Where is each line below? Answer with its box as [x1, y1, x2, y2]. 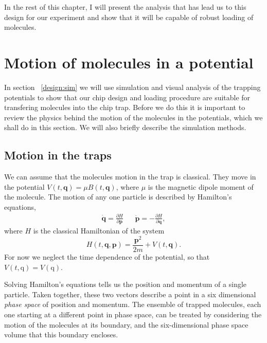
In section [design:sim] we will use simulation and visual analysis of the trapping [4, 81, 261, 92]
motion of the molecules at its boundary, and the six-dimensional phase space [4, 319, 248, 330]
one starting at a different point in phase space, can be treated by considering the [4, 309, 262, 320]
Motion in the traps [4, 147, 112, 163]
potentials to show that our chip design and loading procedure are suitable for [4, 92, 251, 102]
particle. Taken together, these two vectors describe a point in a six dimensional [4, 288, 256, 299]
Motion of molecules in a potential [4, 51, 254, 73]
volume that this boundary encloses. [4, 329, 118, 340]
